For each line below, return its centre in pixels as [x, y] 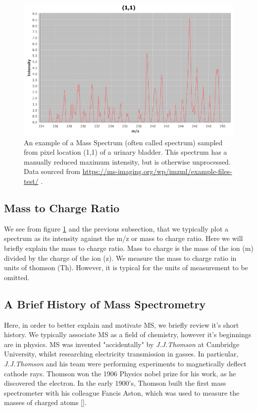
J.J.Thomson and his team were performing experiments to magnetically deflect [125, 363]
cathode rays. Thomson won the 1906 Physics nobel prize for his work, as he [120, 373]
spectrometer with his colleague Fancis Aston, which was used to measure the [122, 392]
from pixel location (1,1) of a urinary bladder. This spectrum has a [126, 152]
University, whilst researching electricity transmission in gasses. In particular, [121, 354]
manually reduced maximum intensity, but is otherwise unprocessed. [127, 161]
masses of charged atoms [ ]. [45, 402]
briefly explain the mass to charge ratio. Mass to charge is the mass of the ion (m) [129, 248]
